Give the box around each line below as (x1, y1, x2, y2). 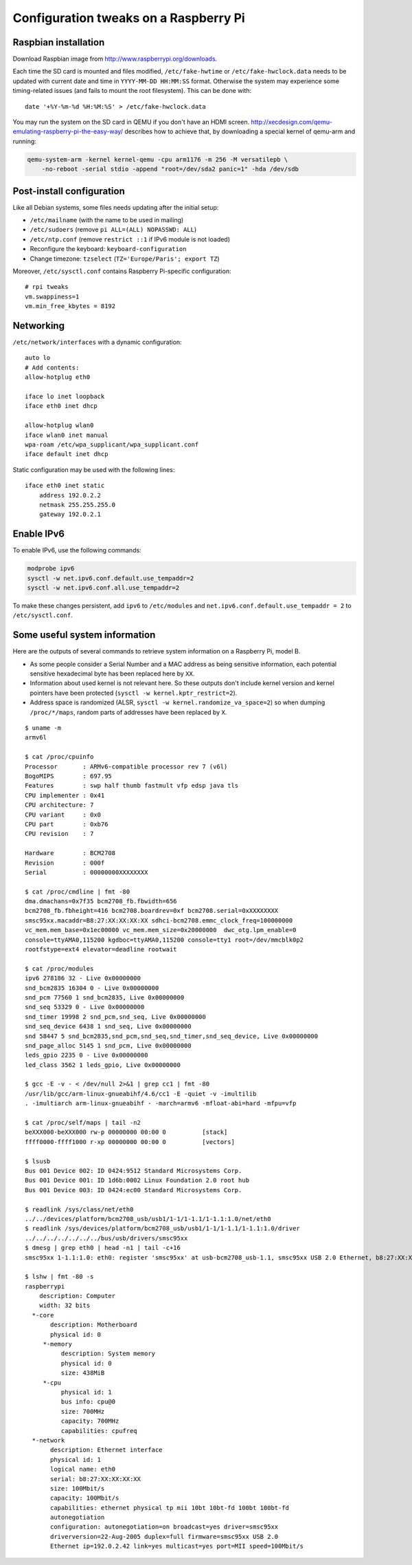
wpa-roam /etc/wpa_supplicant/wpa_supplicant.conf (25, 441, 199, 449)
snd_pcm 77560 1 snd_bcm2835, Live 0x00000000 (25, 993, 185, 1001)
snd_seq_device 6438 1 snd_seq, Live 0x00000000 (25, 1022, 192, 1030)
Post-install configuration (12, 185, 125, 197)
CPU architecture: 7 (25, 801, 94, 809)
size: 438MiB (60, 1369, 105, 1377)
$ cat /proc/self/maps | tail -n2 (25, 1119, 141, 1127)
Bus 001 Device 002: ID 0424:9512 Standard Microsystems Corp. (25, 1167, 242, 1174)
